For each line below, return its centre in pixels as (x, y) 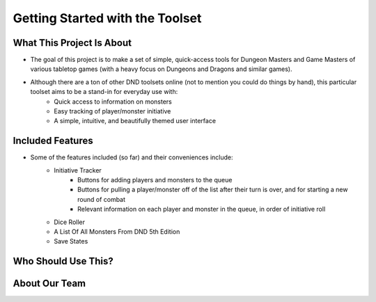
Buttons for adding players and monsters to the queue (155, 180)
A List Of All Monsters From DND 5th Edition (117, 232)
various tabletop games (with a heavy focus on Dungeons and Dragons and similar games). (161, 69)
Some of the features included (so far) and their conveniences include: (132, 157)
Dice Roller (70, 222)
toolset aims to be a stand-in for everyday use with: (104, 92)
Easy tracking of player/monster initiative (112, 111)
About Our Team (49, 284)
